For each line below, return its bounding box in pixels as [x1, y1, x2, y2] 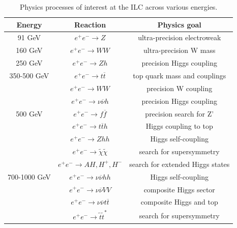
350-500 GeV [9, 70, 49, 80]
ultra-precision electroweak [138, 32, 221, 43]
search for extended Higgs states [129, 158, 230, 169]
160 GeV [16, 45, 43, 55]
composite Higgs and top [140, 196, 218, 207]
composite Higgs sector [143, 184, 215, 194]
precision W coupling [146, 82, 213, 93]
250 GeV [16, 58, 43, 68]
